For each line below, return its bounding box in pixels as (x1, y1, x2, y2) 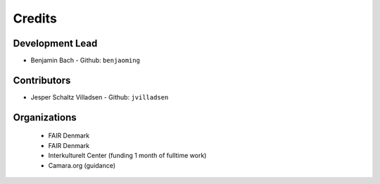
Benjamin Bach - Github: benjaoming (30, 56, 141, 65)
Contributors (13, 74, 71, 86)
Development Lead (13, 37, 98, 49)
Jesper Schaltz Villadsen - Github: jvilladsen (30, 92, 169, 102)
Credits (13, 11, 58, 26)
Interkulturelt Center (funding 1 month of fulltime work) (48, 152, 207, 160)
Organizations (13, 111, 77, 123)
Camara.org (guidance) (48, 161, 116, 169)
